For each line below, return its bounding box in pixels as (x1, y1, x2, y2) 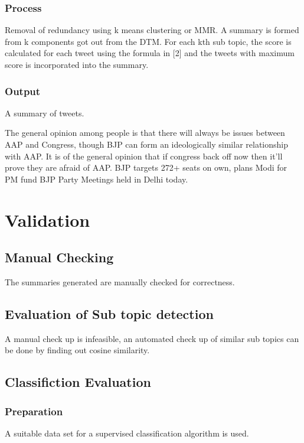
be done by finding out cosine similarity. (5, 344, 150, 356)
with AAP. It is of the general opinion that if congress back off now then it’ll (5, 149, 283, 162)
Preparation (5, 403, 63, 418)
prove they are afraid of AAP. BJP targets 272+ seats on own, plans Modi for (5, 161, 287, 174)
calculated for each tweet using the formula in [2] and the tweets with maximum (5, 47, 295, 59)
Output (5, 83, 41, 98)
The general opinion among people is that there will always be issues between (5, 126, 285, 139)
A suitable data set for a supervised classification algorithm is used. (5, 426, 249, 439)
